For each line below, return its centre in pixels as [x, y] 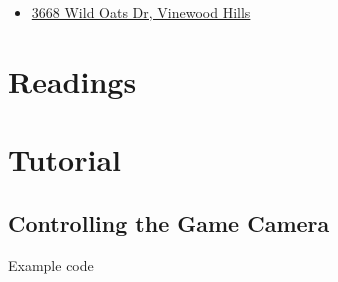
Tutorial [65, 159]
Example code [51, 264]
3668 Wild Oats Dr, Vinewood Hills [141, 12]
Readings [72, 80]
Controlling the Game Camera [169, 222]
